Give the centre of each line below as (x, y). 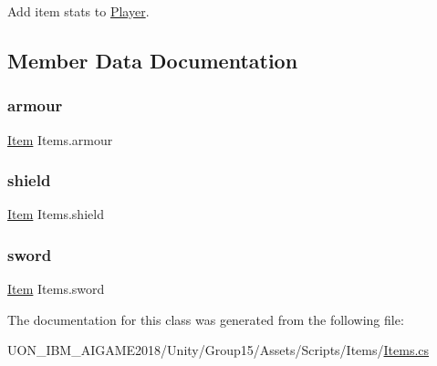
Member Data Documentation (153, 60)
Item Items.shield (56, 214)
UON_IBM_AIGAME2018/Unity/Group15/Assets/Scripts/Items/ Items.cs (218, 350)
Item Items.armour (60, 139)
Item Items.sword (56, 289)
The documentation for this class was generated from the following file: (206, 319)
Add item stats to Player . (78, 11)
